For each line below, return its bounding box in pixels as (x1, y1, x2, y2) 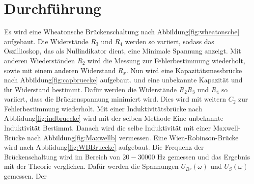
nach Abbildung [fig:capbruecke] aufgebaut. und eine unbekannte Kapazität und (4, 75, 243, 85)
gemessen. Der (4, 171, 47, 181)
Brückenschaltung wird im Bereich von (4, 151, 120, 161)
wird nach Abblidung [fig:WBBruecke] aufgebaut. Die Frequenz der (4, 142, 204, 152)
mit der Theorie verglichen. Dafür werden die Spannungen (4, 161, 179, 171)
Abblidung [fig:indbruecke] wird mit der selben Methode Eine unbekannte (4, 113, 224, 123)
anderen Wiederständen (4, 55, 75, 65)
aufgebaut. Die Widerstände (4, 36, 88, 46)
